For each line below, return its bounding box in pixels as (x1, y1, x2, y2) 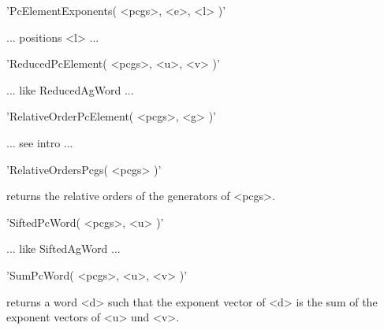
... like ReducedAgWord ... (6, 81, 134, 98)
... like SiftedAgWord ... (6, 240, 121, 257)
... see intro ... (6, 134, 73, 150)
